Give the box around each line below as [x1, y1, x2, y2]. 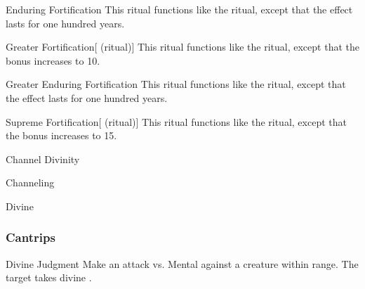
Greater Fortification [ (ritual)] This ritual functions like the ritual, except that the [6, 39, 359, 54]
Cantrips [6, 229, 55, 246]
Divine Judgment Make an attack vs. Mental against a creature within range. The [6, 256, 359, 271]
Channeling [6, 175, 55, 190]
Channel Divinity [6, 151, 80, 166]
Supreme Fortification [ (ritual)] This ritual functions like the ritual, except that [6, 114, 347, 129]
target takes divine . [6, 270, 92, 285]
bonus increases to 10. [6, 53, 100, 68]
